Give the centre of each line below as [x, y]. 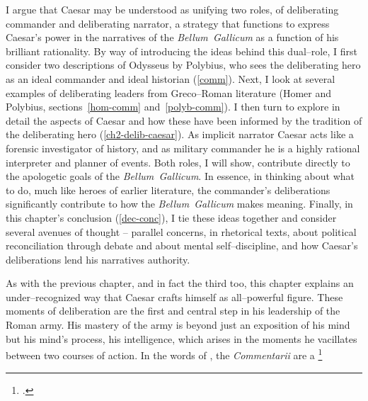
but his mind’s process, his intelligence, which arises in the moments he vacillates [182, 338]
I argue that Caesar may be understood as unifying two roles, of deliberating [172, 9]
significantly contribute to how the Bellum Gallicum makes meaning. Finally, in [179, 204]
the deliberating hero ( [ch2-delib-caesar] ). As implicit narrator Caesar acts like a [180, 134]
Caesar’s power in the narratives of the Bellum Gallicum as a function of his [172, 37]
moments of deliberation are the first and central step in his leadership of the [173, 311]
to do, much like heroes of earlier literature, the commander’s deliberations [168, 190]
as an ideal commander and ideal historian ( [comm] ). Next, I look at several [171, 78]
